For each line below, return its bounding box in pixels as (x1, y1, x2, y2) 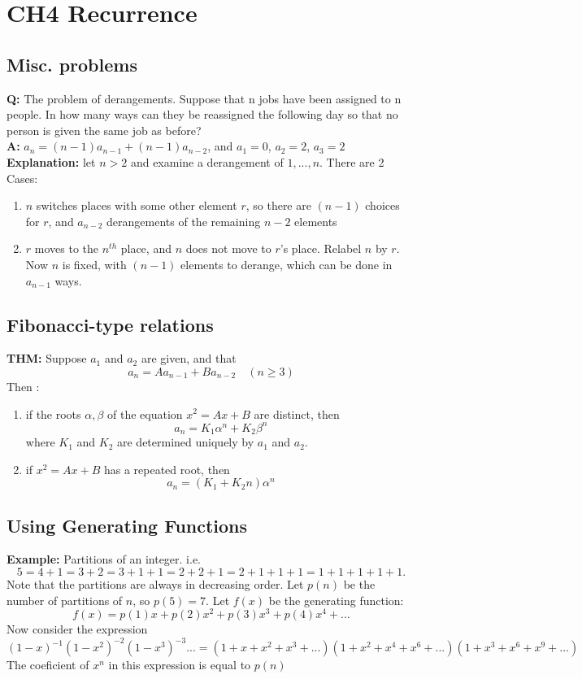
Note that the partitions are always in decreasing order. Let (7, 576, 304, 593)
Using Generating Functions (7, 512, 248, 538)
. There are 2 (319, 153, 384, 170)
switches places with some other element (36, 197, 237, 214)
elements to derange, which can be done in (180, 255, 393, 272)
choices (365, 197, 400, 214)
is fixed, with (62, 255, 127, 272)
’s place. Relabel (280, 240, 362, 257)
